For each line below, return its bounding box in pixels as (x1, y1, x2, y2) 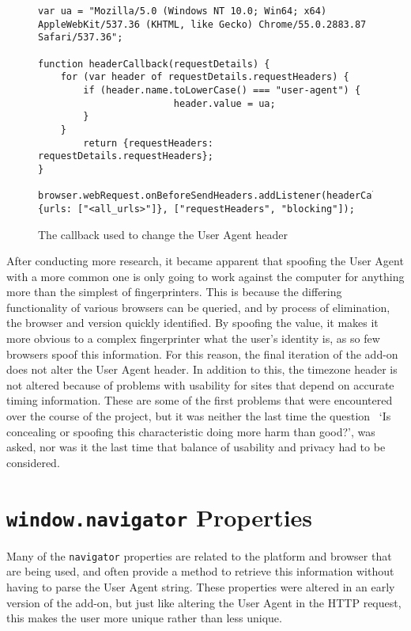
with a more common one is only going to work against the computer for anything (6, 268, 405, 284)
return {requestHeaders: (83, 137, 213, 149)
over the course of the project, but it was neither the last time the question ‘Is (6, 408, 391, 424)
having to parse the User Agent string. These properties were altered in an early (6, 578, 395, 595)
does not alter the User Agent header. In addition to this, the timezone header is (6, 361, 398, 378)
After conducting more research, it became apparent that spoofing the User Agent (6, 253, 404, 269)
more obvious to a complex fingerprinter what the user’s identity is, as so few (6, 330, 380, 347)
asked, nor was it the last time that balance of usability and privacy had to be (6, 439, 386, 455)
